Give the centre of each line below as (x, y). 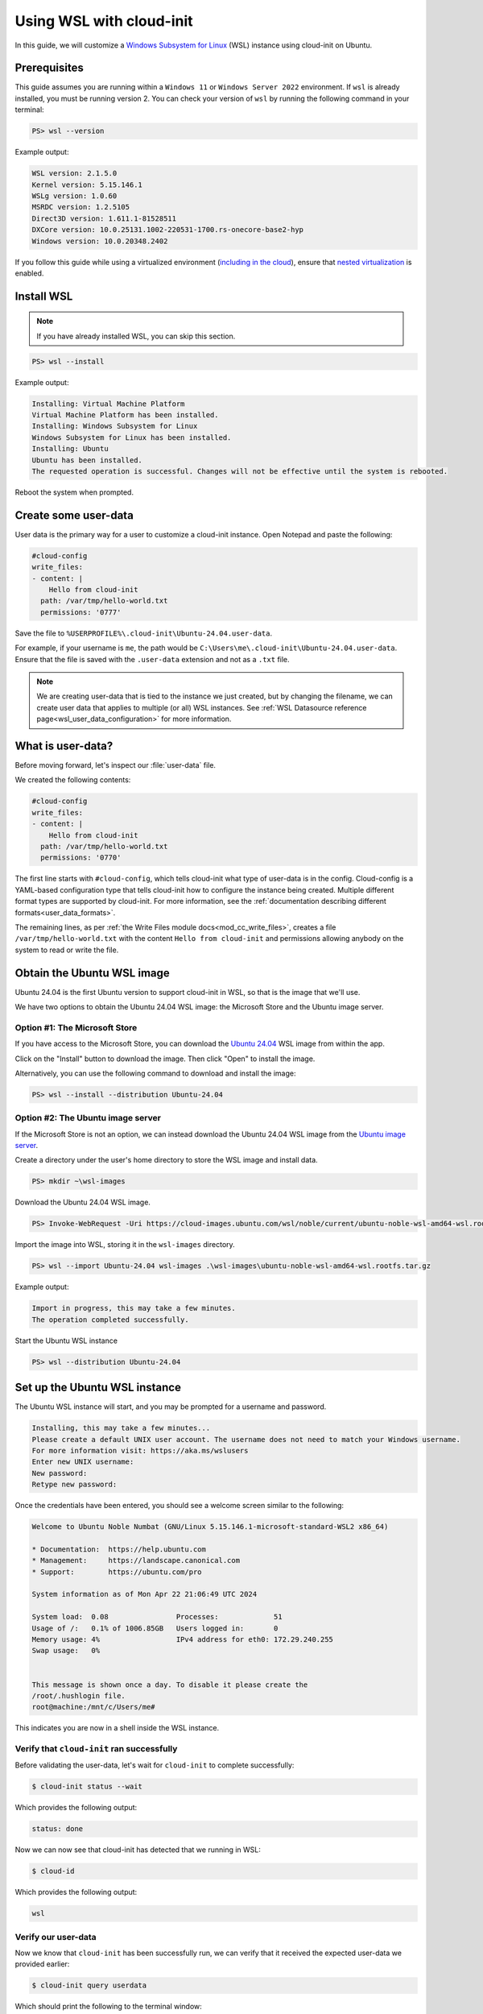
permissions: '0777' (81, 612)
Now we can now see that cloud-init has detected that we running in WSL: (138, 1850)
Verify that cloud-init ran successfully (96, 1749)
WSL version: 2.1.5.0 (74, 174)
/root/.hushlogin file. (79, 1695)
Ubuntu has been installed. (87, 460)
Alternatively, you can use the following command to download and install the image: (156, 1073)
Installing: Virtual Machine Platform (108, 404)
